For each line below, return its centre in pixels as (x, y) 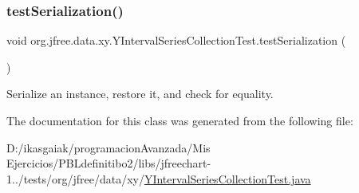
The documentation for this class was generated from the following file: (180, 120)
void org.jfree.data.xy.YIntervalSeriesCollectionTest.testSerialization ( (176, 40)
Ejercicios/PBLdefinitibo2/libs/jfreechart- (109, 163)
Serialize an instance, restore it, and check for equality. (140, 94)
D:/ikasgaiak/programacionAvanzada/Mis (108, 147)
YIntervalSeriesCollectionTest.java (227, 178)
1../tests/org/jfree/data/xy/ (75, 178)
